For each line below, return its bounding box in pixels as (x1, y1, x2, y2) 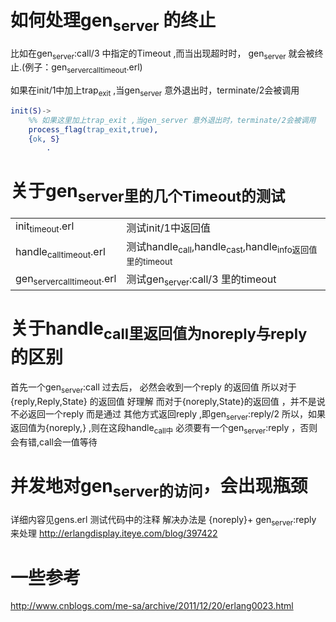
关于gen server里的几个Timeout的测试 (10, 180, 286, 206)
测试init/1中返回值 (126, 221, 211, 235)
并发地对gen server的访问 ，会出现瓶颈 (10, 475, 308, 501)
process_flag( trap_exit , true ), (28, 124, 159, 135)
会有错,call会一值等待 (10, 436, 98, 448)
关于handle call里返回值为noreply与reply (10, 317, 308, 343)
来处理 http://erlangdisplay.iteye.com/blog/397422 (10, 527, 218, 540)
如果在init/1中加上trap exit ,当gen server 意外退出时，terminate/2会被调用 (10, 84, 300, 98)
